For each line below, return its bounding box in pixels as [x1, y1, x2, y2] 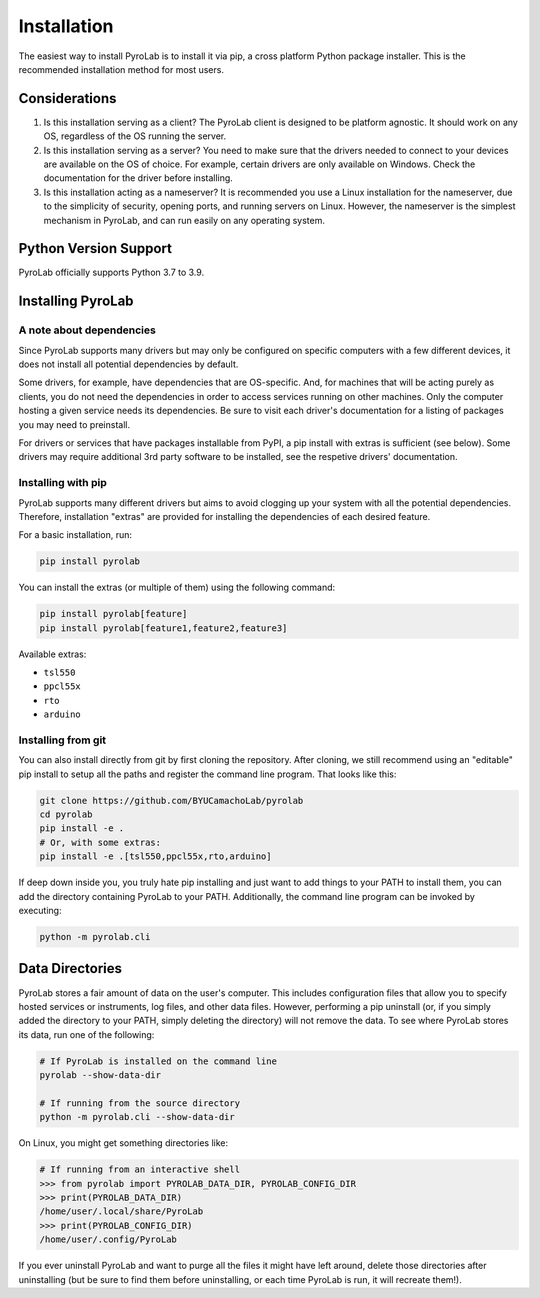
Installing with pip [18, 476, 107, 490]
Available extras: [18, 648, 87, 660]
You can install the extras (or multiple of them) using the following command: [18, 581, 336, 594]
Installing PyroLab [18, 293, 134, 310]
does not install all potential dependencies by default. [18, 358, 239, 370]
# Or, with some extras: [39, 836, 162, 848]
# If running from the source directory [39, 1097, 240, 1109]
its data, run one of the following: [18, 1028, 155, 1040]
